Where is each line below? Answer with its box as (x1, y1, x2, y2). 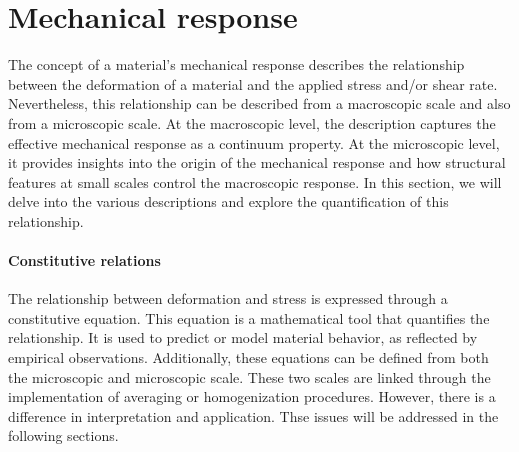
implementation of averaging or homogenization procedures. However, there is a (8, 386, 496, 407)
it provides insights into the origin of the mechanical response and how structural (8, 152, 506, 173)
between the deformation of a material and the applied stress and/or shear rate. (8, 73, 498, 94)
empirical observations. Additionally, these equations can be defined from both (8, 347, 489, 368)
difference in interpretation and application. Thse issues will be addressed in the (8, 405, 499, 426)
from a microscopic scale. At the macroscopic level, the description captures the (8, 112, 496, 133)
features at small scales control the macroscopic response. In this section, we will (8, 171, 502, 192)
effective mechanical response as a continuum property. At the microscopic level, (8, 132, 500, 153)
